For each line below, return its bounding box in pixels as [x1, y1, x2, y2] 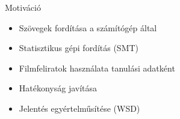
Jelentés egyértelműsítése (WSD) [19, 102, 140, 114]
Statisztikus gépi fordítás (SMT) [19, 41, 139, 54]
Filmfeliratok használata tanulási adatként [19, 61, 175, 74]
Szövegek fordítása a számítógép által [19, 21, 157, 34]
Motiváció [5, 1, 41, 13]
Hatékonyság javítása [19, 82, 98, 94]
